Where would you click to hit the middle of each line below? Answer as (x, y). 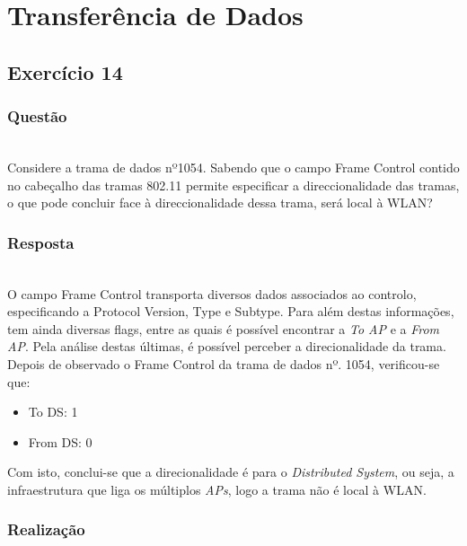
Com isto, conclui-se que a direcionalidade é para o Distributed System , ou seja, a (231, 472)
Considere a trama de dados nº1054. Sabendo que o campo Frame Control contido (233, 167)
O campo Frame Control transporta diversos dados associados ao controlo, (212, 293)
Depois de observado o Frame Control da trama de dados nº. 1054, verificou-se (224, 363)
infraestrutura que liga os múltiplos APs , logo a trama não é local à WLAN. (217, 489)
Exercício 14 (65, 71)
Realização (46, 529)
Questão (37, 116)
